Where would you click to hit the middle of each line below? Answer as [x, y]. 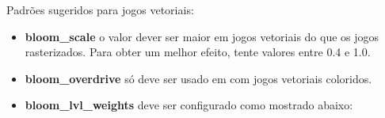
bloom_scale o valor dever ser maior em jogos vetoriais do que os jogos [202, 36]
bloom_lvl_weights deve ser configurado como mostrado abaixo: [189, 105]
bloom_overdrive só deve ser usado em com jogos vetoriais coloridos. [198, 78]
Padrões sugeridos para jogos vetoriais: [100, 10]
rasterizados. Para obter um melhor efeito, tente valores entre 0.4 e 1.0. [198, 52]
